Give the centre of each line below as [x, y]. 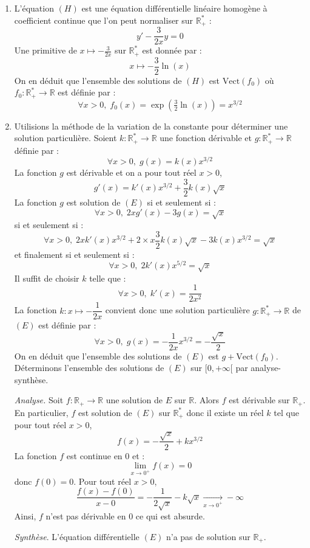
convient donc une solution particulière [177, 310]
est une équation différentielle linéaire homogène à [174, 8]
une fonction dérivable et [206, 138]
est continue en [94, 455]
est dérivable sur [259, 400]
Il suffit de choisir [47, 278]
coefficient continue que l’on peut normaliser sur [104, 20]
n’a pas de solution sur [208, 536]
